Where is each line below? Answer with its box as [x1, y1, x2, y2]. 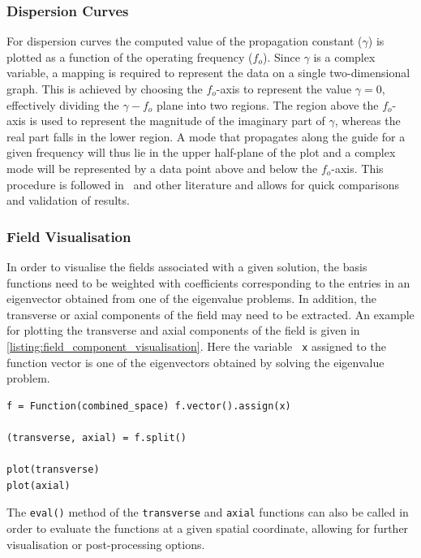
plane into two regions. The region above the [156, 96, 379, 113]
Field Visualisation [6, 226, 131, 246]
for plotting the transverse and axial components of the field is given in [6, 322, 360, 339]
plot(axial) [6, 479, 71, 491]
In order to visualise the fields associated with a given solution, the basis [6, 257, 367, 275]
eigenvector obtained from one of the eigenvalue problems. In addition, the [6, 290, 376, 307]
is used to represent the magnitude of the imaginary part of [29, 112, 325, 129]
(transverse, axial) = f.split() [6, 431, 187, 443]
